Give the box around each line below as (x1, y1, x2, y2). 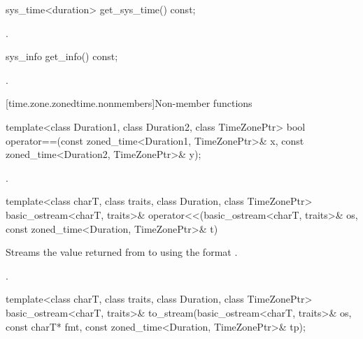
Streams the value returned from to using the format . (6, 245, 238, 259)
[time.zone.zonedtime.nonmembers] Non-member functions (6, 96, 252, 110)
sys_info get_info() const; (6, 49, 118, 64)
